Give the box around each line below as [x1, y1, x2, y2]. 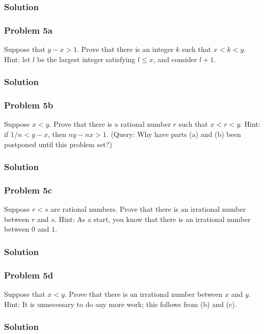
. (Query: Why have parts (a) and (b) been [106, 128, 241, 139]
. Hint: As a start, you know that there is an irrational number [54, 213, 251, 224]
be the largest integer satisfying [37, 53, 136, 64]
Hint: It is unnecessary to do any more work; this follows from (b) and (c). [4, 298, 237, 309]
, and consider [153, 53, 197, 64]
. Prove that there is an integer [76, 44, 174, 54]
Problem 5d [4, 268, 54, 281]
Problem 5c [4, 183, 52, 196]
